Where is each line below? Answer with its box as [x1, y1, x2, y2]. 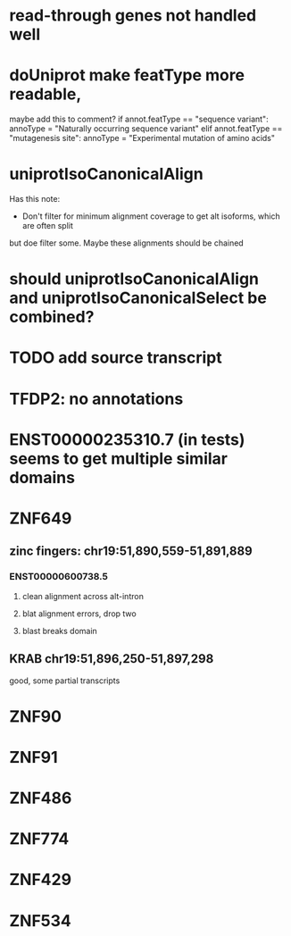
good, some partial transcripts [9, 675, 121, 686]
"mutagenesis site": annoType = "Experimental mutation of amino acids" [9, 133, 275, 144]
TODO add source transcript [9, 347, 222, 368]
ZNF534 [9, 910, 71, 931]
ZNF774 [9, 829, 70, 849]
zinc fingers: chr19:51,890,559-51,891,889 [9, 544, 253, 559]
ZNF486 [9, 788, 72, 808]
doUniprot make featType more [9, 65, 245, 86]
